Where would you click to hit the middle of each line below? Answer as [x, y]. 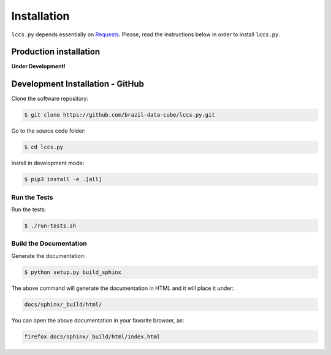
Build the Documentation [49, 244]
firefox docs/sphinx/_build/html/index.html [92, 337]
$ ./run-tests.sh [50, 226]
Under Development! [38, 66]
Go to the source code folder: [48, 131]
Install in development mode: [48, 163]
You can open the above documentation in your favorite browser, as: [98, 320]
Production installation [56, 52]
